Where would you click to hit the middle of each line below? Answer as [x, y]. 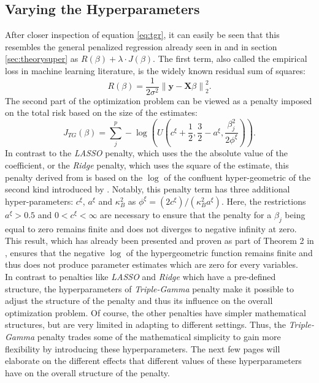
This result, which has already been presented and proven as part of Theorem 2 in [159, 241]
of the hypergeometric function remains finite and [219, 252]
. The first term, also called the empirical [230, 59]
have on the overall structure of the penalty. [87, 372]
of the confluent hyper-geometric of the [237, 177]
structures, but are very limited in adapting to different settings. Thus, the [145, 324]
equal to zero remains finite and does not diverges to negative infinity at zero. [151, 228]
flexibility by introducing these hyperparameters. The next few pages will [143, 348]
